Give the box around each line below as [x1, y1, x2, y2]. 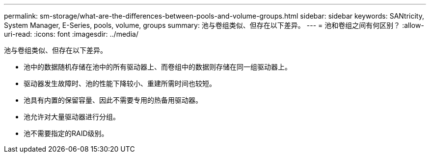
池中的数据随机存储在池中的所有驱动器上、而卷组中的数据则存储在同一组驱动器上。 [24, 63, 292, 71]
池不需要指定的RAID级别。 [24, 129, 108, 137]
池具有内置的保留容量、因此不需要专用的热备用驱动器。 [24, 96, 202, 104]
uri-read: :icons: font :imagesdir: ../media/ [4, 30, 138, 38]
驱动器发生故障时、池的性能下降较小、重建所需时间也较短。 [24, 79, 216, 88]
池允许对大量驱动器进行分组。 [24, 112, 120, 121]
